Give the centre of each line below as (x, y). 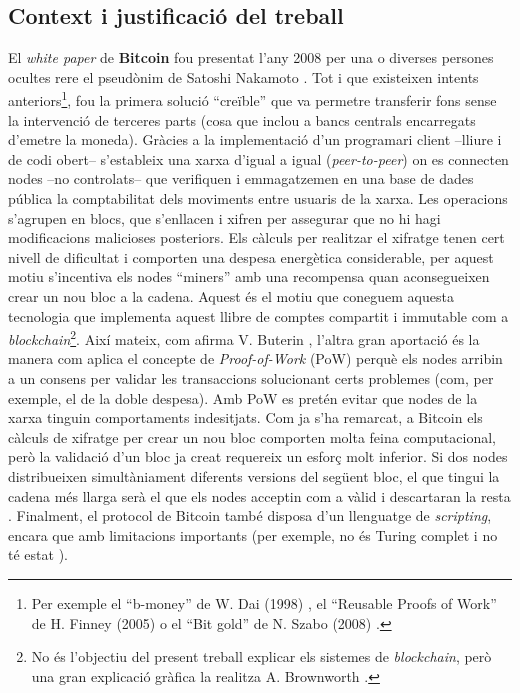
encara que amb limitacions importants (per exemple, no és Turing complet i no (253, 534)
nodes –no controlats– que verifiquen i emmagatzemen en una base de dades (241, 178)
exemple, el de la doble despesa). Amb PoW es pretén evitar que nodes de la (243, 397)
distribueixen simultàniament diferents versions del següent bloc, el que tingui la (254, 475)
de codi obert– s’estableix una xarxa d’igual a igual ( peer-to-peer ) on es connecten (258, 158)
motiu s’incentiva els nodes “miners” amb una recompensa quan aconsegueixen (249, 276)
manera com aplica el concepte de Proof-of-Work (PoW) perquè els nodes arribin (255, 358)
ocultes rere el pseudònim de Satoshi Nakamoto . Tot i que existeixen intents (243, 76)
